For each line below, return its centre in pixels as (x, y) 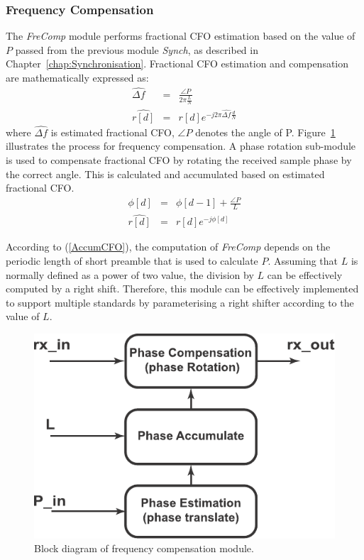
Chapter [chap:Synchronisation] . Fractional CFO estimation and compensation (177, 64)
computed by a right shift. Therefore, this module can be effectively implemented (182, 289)
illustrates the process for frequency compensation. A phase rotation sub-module (181, 146)
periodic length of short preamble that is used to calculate (132, 261)
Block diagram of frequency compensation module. (144, 548)
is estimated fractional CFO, (112, 132)
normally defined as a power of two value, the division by (130, 274)
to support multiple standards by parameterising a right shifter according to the (180, 302)
